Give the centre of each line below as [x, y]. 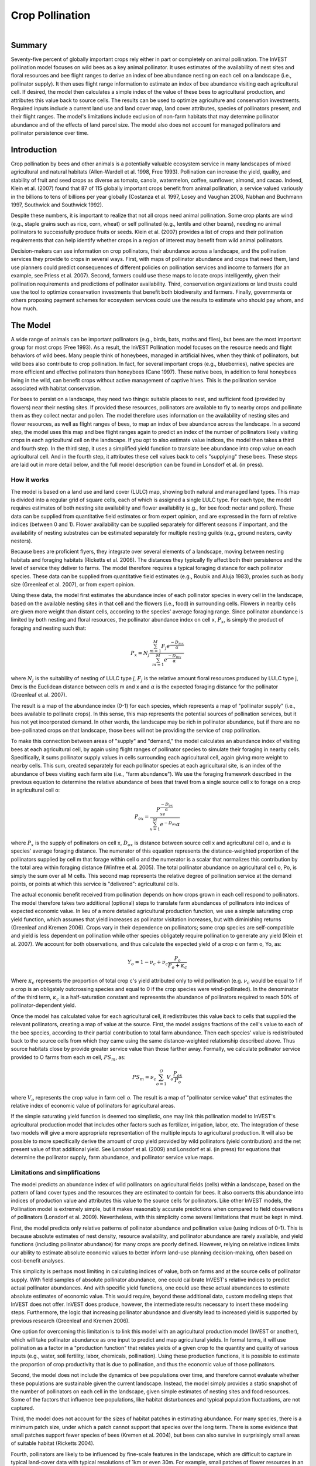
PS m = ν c [144, 1078]
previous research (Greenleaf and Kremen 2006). [70, 1321]
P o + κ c [177, 966]
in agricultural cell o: [35, 790]
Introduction [34, 150]
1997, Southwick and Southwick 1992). [57, 205]
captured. [23, 1408]
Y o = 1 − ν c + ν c [148, 963]
